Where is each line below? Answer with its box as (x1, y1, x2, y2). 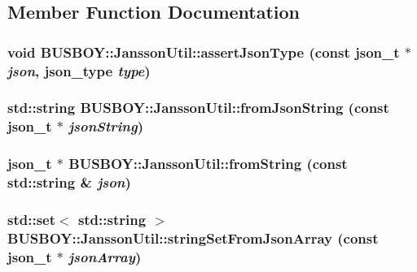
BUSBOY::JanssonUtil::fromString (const (68, 153, 348, 174)
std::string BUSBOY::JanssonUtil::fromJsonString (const (7, 97, 389, 118)
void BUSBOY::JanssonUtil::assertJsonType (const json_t (7, 41, 400, 62)
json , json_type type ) (7, 60, 151, 80)
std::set (7, 209, 55, 229)
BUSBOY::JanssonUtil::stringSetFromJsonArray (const (7, 227, 379, 248)
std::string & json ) (7, 172, 131, 192)
